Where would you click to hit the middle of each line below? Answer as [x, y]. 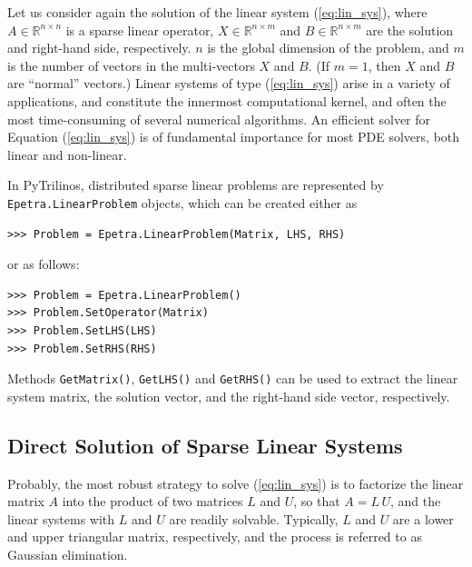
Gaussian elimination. [68, 555]
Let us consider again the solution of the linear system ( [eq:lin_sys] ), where [217, 12]
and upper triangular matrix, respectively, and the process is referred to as [215, 537]
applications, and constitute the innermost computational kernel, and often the [227, 100]
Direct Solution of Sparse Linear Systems [205, 445]
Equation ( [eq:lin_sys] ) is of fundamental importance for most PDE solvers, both [234, 137]
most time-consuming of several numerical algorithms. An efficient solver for [219, 119]
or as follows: [44, 264]
